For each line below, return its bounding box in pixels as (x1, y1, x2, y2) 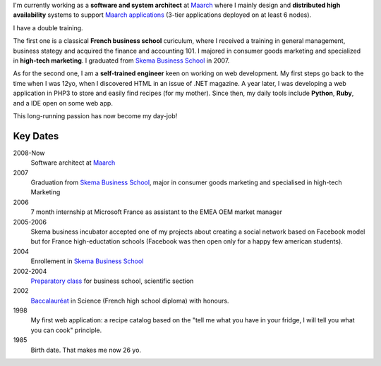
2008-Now (13, 149, 45, 157)
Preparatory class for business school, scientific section (30, 277, 194, 285)
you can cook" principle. (30, 326, 102, 334)
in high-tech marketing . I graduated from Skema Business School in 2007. (13, 56, 230, 65)
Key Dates (13, 130, 59, 142)
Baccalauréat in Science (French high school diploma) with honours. (30, 296, 229, 305)
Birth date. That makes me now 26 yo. (30, 346, 141, 354)
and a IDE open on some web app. (13, 99, 113, 107)
